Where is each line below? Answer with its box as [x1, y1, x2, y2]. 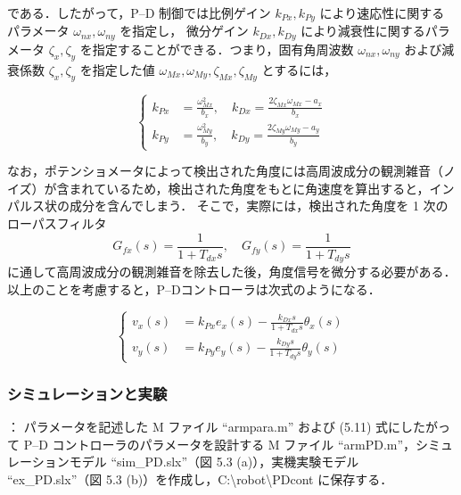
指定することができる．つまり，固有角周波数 [92, 39, 354, 58]
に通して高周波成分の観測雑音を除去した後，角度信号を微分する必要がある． [7, 262, 457, 281]
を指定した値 [79, 60, 155, 78]
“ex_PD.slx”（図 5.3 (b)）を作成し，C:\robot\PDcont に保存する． [7, 469, 393, 488]
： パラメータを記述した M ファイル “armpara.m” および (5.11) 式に [7, 417, 401, 436]
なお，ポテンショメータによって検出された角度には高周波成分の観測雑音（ [7, 161, 443, 180]
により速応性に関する [319, 4, 445, 21]
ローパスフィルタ [7, 214, 107, 233]
